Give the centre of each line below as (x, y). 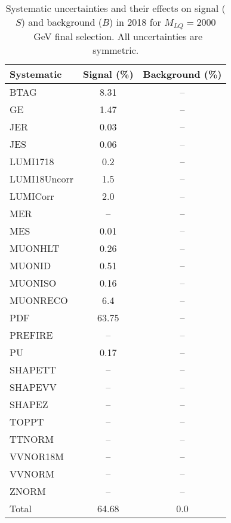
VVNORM (32, 473)
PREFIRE (31, 335)
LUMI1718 (32, 161)
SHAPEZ (29, 404)
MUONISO (33, 282)
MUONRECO (39, 300)
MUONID (30, 265)
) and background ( (61, 22)
